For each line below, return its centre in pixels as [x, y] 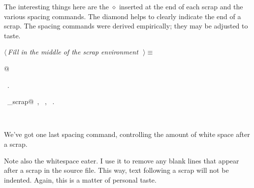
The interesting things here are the [56, 6]
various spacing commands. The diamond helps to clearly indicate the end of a [123, 16]
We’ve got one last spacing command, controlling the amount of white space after [127, 134]
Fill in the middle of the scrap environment [73, 52]
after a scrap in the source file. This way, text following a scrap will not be [116, 170]
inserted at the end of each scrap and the [181, 6]
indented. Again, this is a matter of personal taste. [80, 179]
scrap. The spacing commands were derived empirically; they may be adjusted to [126, 26]
